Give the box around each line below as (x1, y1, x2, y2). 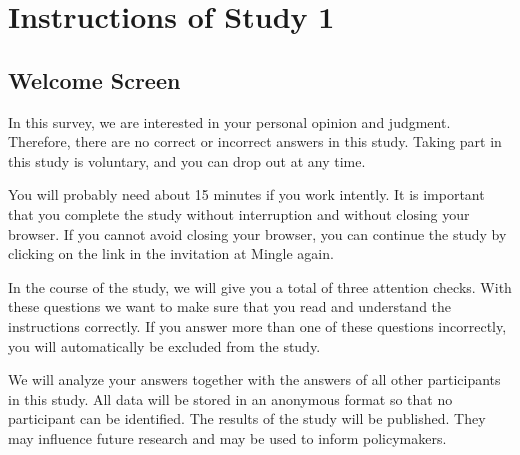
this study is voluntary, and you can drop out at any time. (8, 150, 366, 171)
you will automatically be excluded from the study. (8, 335, 321, 356)
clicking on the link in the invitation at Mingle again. (8, 243, 334, 264)
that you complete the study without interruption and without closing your (8, 203, 470, 224)
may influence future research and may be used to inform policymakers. (8, 427, 447, 448)
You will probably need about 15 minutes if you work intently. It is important (8, 184, 485, 205)
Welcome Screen (8, 64, 181, 95)
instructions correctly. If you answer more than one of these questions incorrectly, (8, 315, 507, 336)
